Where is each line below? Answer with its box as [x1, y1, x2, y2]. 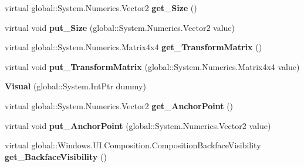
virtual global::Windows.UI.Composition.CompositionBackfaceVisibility [5, 139, 261, 151]
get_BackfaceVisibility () [5, 150, 107, 162]
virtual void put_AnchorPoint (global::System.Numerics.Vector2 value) [5, 119, 271, 131]
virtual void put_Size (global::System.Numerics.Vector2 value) [5, 21, 235, 33]
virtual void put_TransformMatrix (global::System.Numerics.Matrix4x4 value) [5, 60, 300, 72]
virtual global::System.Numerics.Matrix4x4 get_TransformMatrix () [5, 41, 262, 53]
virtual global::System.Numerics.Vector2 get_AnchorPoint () [5, 99, 234, 112]
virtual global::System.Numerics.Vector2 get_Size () [5, 2, 197, 13]
